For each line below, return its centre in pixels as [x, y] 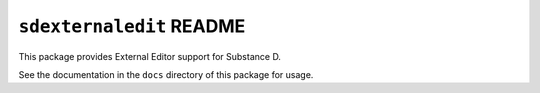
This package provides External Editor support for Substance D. [150, 56]
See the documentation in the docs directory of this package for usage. [166, 74]
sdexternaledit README [132, 26]
